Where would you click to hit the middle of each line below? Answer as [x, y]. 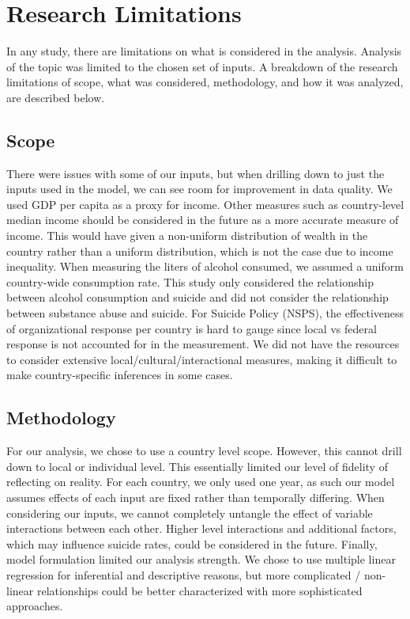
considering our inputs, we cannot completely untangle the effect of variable [190, 513]
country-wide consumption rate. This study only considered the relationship [190, 281]
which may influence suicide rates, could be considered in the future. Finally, [192, 543]
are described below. [56, 97]
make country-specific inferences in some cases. [120, 375]
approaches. [35, 606]
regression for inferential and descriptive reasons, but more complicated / [184, 574]
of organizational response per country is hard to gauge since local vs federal [192, 328]
